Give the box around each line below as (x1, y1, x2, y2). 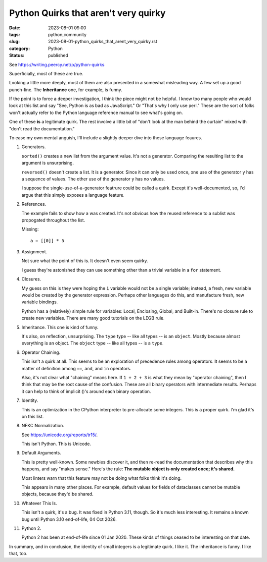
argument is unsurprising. (21, 160, 74, 166)
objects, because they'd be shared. (21, 491, 93, 497)
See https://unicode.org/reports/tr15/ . (21, 432, 98, 438)
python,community (48, 31, 87, 37)
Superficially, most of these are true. (9, 70, 84, 76)
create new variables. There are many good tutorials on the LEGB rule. (21, 315, 165, 321)
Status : (9, 53, 25, 58)
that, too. (9, 551, 28, 557)
